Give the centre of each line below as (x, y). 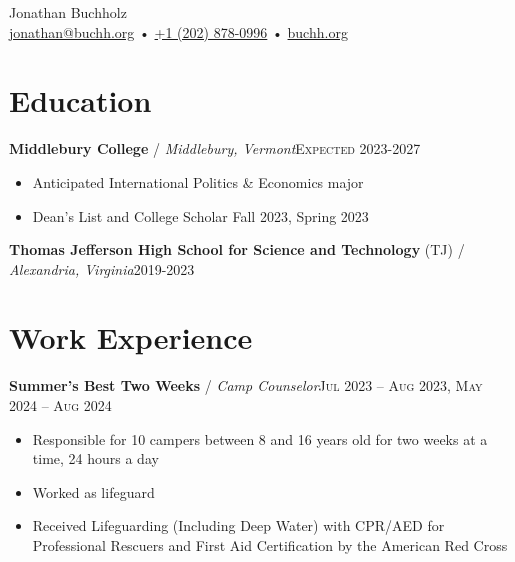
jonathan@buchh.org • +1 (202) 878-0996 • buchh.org (178, 31)
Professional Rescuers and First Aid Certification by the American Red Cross (270, 544)
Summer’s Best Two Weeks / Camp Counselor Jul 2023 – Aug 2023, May (246, 385)
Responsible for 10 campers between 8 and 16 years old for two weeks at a (260, 438)
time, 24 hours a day (95, 458)
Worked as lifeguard (93, 491)
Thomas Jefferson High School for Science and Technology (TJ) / (237, 249)
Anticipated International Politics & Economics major (198, 181)
